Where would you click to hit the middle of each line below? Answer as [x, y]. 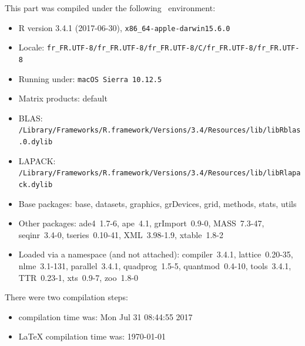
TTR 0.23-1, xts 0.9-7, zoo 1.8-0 [78, 277]
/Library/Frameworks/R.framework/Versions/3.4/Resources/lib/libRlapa [160, 173]
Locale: [31, 47]
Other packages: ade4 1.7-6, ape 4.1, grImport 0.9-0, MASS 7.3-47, [141, 223]
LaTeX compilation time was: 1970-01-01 [92, 336]
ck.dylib [36, 184]
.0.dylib [36, 142]
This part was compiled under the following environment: [110, 8]
